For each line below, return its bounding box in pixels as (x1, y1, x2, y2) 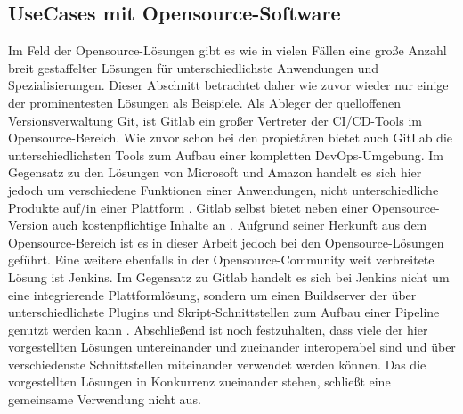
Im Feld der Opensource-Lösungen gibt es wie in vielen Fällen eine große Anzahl (8, 41, 447, 60)
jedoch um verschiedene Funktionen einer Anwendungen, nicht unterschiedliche (8, 180, 439, 199)
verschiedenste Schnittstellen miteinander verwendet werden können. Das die (8, 354, 426, 373)
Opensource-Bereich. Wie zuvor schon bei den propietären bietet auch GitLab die (8, 128, 452, 147)
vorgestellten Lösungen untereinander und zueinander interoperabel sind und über (8, 337, 456, 356)
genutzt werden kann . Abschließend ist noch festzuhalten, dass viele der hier (8, 320, 428, 338)
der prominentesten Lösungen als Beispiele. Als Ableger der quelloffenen (8, 93, 402, 111)
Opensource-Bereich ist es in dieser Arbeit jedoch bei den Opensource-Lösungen (8, 232, 444, 251)
